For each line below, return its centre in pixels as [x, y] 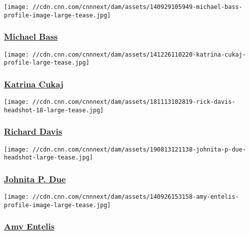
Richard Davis [33, 131]
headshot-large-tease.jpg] [48, 158]
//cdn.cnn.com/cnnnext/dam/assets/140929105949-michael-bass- [137, 7]
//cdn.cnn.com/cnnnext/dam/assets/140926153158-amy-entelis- [136, 197]
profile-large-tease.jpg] [47, 63]
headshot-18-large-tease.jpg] [54, 110]
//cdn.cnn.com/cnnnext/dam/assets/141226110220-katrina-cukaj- [139, 54]
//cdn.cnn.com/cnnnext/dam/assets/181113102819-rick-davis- [134, 102]
